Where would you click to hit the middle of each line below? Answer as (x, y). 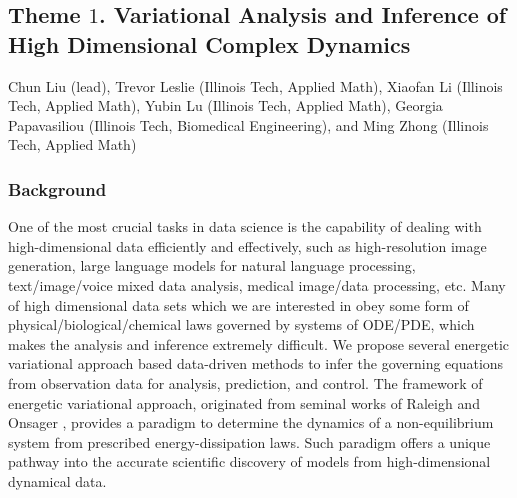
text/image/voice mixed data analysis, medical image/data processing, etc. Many (257, 284)
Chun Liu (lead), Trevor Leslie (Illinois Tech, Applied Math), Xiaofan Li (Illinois (255, 85)
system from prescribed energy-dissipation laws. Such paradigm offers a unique (249, 441)
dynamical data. (57, 480)
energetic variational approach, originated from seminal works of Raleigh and (244, 402)
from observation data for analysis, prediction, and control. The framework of (245, 382)
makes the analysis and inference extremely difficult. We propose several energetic (259, 343)
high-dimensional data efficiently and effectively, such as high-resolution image (247, 245)
